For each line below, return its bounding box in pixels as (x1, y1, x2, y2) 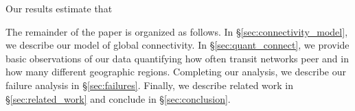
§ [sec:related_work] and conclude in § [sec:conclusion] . (5, 91, 231, 106)
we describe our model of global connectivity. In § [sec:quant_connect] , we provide (5, 38, 350, 52)
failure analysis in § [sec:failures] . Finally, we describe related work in (5, 77, 294, 92)
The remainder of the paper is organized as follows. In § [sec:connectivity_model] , (5, 24, 348, 38)
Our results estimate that (5, 1, 113, 15)
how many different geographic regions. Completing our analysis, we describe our (5, 64, 346, 79)
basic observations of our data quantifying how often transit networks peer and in (5, 51, 349, 65)
